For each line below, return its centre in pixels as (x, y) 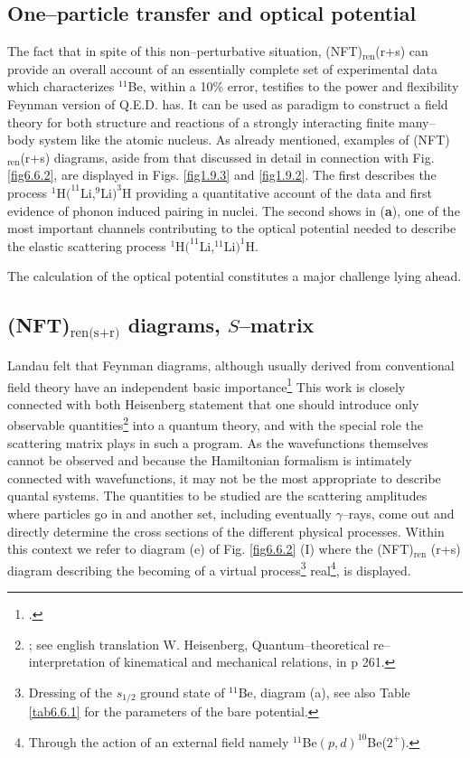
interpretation (67, 662)
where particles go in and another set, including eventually (169, 513)
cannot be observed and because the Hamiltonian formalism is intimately (210, 460)
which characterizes (61, 86)
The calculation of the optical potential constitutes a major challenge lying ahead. (235, 276)
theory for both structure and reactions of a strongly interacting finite (201, 122)
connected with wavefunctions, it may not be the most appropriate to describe (224, 477)
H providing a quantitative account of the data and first (277, 192)
